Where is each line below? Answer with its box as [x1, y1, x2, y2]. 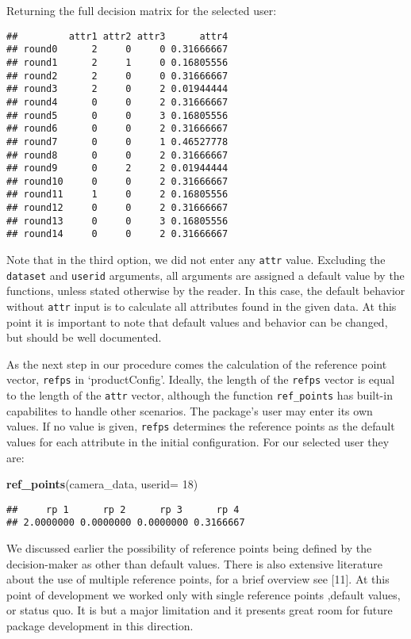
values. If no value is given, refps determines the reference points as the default [6, 418, 395, 434]
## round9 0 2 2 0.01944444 [6, 163, 229, 174]
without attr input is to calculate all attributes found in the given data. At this [6, 298, 397, 314]
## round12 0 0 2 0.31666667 [6, 202, 229, 214]
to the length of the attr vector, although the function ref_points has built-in [6, 387, 393, 404]
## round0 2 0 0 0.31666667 [6, 44, 229, 55]
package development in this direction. [6, 618, 194, 634]
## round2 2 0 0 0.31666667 [6, 70, 229, 82]
